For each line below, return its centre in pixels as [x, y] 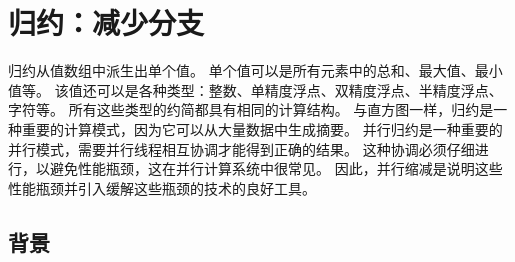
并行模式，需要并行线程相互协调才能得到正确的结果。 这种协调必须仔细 [241, 148]
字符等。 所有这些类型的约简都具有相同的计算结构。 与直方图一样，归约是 [251, 109]
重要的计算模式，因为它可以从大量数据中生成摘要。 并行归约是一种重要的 [262, 128]
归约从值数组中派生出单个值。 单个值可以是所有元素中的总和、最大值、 [241, 70]
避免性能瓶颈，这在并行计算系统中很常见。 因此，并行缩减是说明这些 [276, 168]
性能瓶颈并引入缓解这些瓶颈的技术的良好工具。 [162, 187]
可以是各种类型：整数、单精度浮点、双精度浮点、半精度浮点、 [299, 89]
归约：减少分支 [106, 22]
